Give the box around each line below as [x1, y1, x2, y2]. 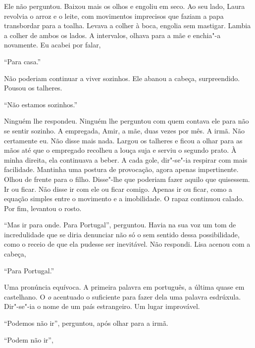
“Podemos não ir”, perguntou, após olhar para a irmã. [4, 318, 168, 328]
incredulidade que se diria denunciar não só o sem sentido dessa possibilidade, [4, 229, 240, 239]
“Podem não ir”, [4, 334, 53, 345]
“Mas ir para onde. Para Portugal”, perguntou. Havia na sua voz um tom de [4, 219, 236, 230]
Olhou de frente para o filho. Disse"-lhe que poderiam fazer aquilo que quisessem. [4, 174, 250, 184]
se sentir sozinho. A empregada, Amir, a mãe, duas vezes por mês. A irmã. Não [4, 125, 245, 135]
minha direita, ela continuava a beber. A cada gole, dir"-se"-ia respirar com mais [4, 154, 248, 165]
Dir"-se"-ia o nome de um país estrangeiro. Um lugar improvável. [4, 301, 200, 311]
